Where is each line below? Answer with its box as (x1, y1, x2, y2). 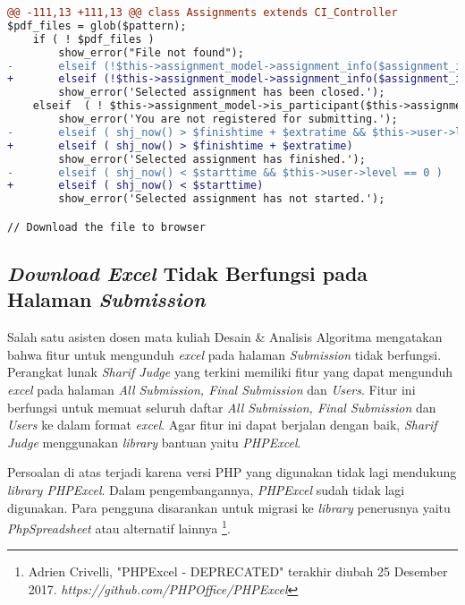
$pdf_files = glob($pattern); (7, 19, 187, 32)
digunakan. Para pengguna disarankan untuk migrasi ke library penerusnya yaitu (7, 498, 451, 516)
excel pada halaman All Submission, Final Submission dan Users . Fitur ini (7, 380, 416, 399)
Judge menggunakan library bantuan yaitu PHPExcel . (7, 432, 301, 451)
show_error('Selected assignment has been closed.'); (58, 86, 385, 99)
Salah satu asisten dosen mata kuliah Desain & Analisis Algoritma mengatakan (7, 328, 443, 346)
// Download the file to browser (7, 220, 206, 234)
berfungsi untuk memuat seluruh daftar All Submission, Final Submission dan (7, 397, 436, 416)
